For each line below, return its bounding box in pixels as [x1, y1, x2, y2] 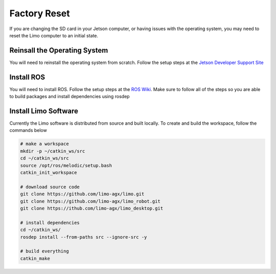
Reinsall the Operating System [9, 46, 108, 55]
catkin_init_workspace [20, 169, 77, 175]
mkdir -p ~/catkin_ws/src [20, 148, 85, 154]
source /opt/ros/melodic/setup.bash [20, 163, 112, 168]
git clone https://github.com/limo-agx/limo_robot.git [20, 198, 160, 204]
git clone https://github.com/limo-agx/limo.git [20, 191, 145, 197]
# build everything [20, 248, 69, 254]
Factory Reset [9, 8, 70, 19]
